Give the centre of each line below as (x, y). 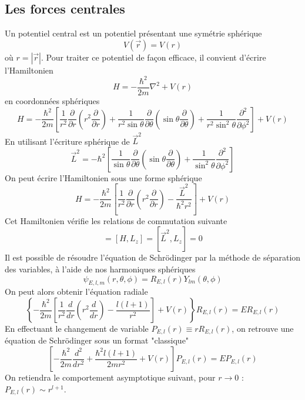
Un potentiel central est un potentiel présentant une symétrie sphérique (133, 33)
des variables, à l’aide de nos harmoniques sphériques (100, 269)
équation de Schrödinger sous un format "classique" (97, 340)
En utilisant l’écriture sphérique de (67, 141)
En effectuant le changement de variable (77, 328)
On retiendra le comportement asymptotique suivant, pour (110, 377)
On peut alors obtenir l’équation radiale (76, 291)
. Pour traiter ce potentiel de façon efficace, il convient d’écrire (154, 57)
